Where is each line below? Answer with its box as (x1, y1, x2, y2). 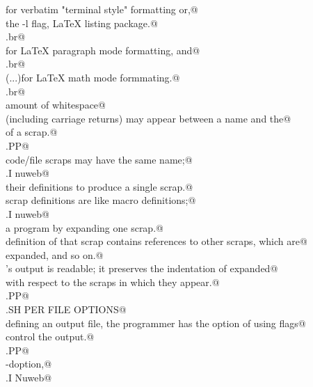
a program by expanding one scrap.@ (6, 220, 163, 235)
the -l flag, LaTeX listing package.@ (6, 15, 158, 30)
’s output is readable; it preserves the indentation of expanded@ (6, 261, 278, 276)
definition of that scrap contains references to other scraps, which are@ (6, 234, 307, 248)
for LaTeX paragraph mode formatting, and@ (6, 42, 200, 57)
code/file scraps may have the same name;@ (6, 152, 193, 166)
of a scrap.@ (6, 125, 58, 139)
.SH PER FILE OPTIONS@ (6, 302, 127, 317)
